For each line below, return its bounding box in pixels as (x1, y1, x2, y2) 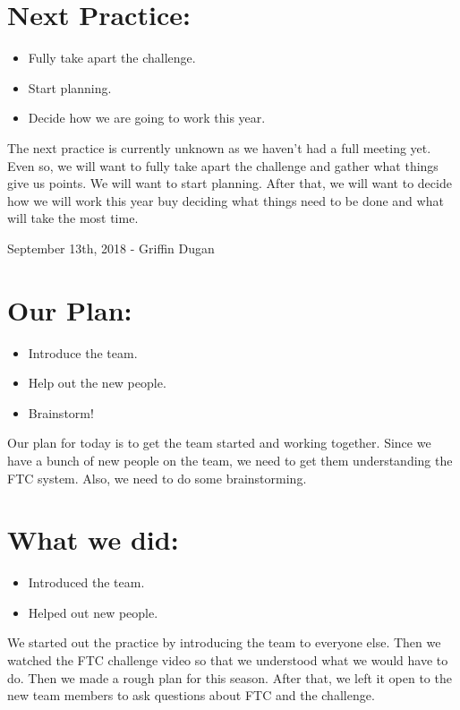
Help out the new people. (28, 373, 166, 392)
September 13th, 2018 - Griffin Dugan (7, 238, 215, 257)
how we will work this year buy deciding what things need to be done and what (7, 191, 444, 210)
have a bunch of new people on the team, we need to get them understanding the (7, 450, 453, 469)
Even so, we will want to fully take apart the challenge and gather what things (7, 156, 439, 175)
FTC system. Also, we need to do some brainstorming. (7, 468, 307, 487)
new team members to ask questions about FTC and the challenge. (7, 686, 375, 705)
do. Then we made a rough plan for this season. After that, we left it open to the (7, 668, 452, 687)
